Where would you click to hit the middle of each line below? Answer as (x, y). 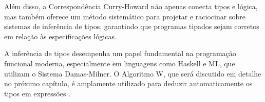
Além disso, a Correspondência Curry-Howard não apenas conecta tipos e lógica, (131, 6)
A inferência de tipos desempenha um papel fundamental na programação (120, 53)
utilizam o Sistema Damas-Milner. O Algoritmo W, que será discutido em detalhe (133, 73)
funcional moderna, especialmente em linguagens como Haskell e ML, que (120, 63)
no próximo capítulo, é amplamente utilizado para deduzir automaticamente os (128, 83)
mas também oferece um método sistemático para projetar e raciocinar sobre (125, 16)
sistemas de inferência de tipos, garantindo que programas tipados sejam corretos (132, 26)
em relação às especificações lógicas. (60, 36)
